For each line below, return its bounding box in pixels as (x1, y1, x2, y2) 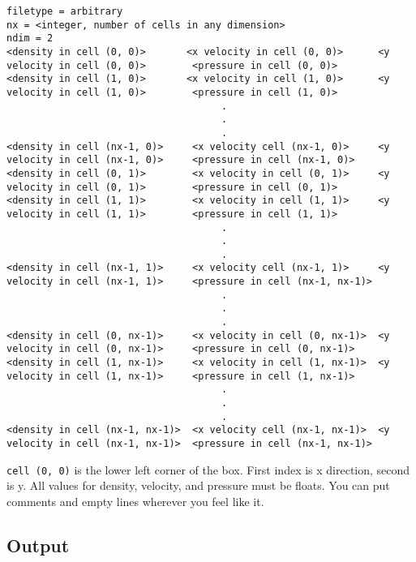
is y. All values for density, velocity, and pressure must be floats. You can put (6, 477, 390, 494)
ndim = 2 (6, 32, 54, 45)
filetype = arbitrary (6, 6, 123, 17)
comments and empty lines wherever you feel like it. (6, 492, 264, 509)
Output (6, 532, 70, 557)
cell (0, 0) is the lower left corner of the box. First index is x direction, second (6, 461, 410, 478)
